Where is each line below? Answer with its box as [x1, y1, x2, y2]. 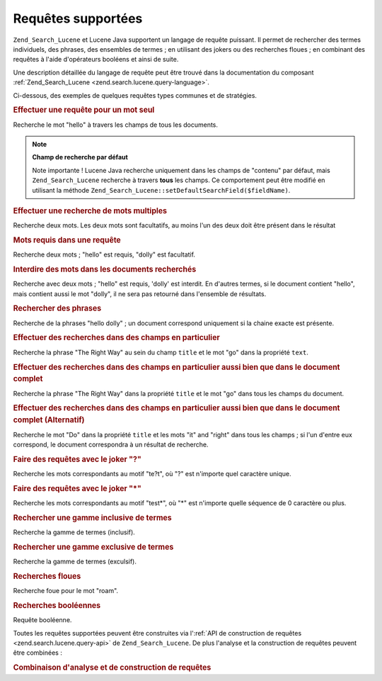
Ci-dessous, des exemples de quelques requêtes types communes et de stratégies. [13, 91, 257, 99]
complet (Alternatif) [13, 415, 85, 425]
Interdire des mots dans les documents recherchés [13, 264, 197, 274]
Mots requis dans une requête [13, 235, 122, 244]
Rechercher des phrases [13, 303, 102, 313]
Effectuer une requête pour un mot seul [13, 105, 155, 115]
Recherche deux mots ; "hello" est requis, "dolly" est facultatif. [13, 250, 196, 259]
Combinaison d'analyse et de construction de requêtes [13, 663, 212, 672]
